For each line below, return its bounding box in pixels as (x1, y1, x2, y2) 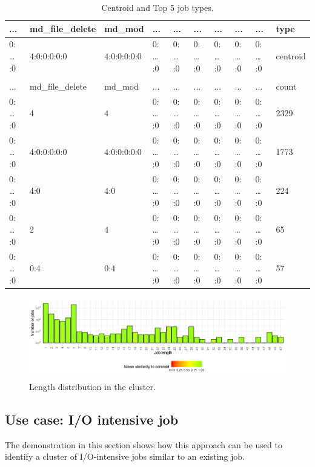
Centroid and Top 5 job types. (101, 1, 214, 13)
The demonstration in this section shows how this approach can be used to (5, 438, 282, 451)
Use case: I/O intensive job (5, 409, 179, 428)
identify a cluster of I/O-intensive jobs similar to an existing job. (5, 450, 245, 463)
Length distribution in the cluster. (29, 380, 156, 392)
